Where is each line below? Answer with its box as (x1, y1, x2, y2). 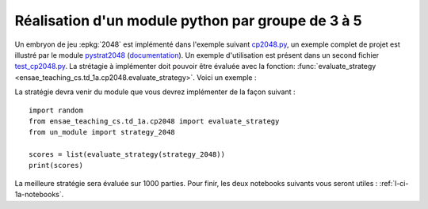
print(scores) (29, 161, 83, 170)
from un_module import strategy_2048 (29, 127, 176, 137)
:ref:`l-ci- (379, 178, 409, 188)
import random (29, 105, 83, 115)
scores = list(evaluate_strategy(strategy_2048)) (29, 150, 226, 159)
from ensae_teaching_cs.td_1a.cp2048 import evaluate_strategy (29, 116, 280, 126)
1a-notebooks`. (14, 190, 64, 199)
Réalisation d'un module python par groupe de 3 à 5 (14, 12, 362, 29)
